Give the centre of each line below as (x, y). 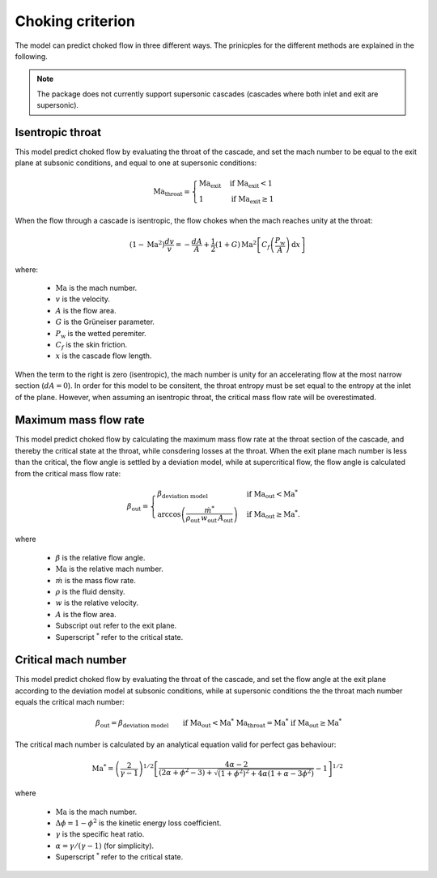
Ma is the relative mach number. (109, 569)
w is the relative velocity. (97, 603)
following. (31, 56)
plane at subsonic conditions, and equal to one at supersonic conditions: (136, 163)
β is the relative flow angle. (100, 557)
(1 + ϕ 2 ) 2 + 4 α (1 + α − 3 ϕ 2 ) (266, 772)
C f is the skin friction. (91, 345)
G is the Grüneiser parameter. (105, 322)
